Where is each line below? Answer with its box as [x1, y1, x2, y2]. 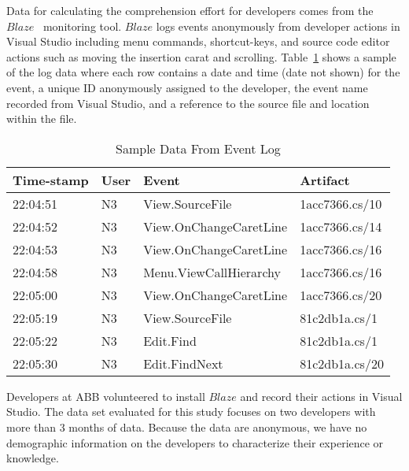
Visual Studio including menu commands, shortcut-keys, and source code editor [6, 33, 390, 50]
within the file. [6, 110, 77, 127]
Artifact [300, 170, 350, 189]
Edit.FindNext [143, 354, 223, 373]
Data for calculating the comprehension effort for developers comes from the [6, 2, 374, 18]
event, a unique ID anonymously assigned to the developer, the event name [6, 79, 368, 95]
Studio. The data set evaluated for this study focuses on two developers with [6, 403, 376, 420]
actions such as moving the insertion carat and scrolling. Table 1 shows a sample [6, 48, 396, 65]
